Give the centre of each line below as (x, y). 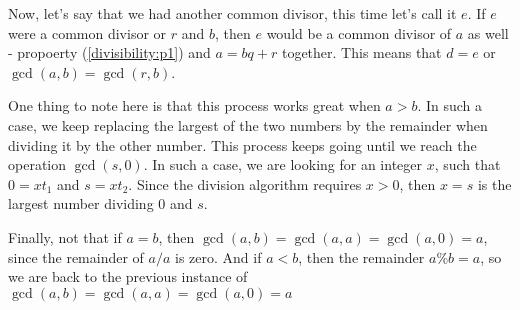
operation (37, 164)
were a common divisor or (87, 32)
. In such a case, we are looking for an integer (282, 164)
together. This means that (361, 52)
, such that (467, 164)
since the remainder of (76, 256)
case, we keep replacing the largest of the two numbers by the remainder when (248, 124)
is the (494, 183)
